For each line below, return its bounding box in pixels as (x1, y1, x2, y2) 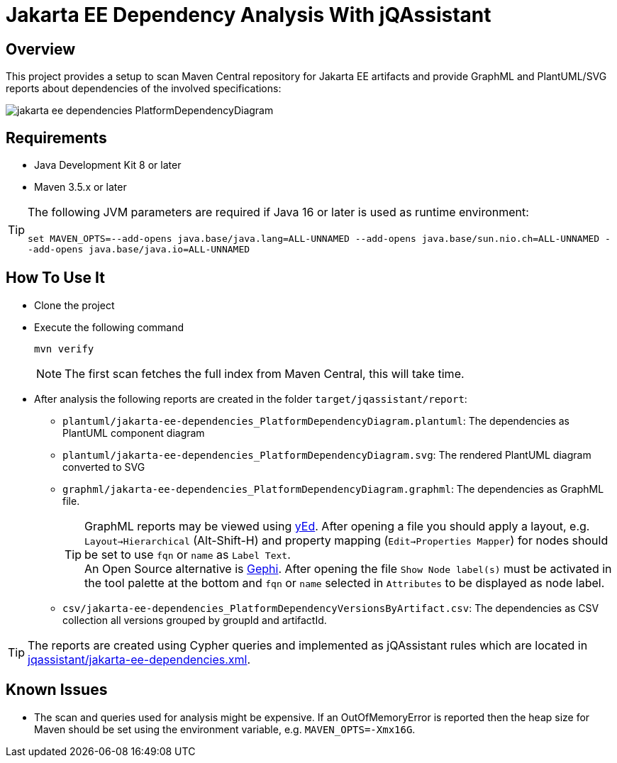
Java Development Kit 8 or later (34, 159, 182, 172)
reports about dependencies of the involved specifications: (6, 82, 282, 95)
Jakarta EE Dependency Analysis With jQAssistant (6, 3, 491, 27)
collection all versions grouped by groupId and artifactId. (62, 613, 327, 626)
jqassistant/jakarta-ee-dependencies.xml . (28, 652, 251, 667)
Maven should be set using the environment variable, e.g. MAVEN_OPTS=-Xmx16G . (34, 723, 416, 735)
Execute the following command (34, 321, 184, 333)
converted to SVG (62, 460, 145, 473)
